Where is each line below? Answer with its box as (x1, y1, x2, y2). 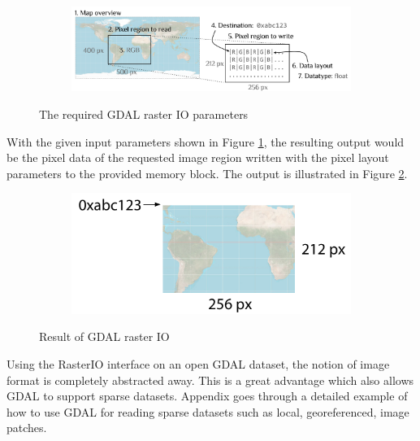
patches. (6, 419, 47, 436)
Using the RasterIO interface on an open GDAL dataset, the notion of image (6, 356, 390, 372)
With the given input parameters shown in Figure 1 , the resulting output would (6, 133, 405, 150)
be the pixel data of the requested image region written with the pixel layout (6, 149, 389, 166)
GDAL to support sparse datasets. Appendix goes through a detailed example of (6, 387, 408, 404)
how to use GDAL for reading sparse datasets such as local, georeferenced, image (6, 403, 409, 420)
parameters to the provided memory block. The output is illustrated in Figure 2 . (6, 164, 408, 181)
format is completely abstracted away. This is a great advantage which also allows (6, 371, 414, 388)
